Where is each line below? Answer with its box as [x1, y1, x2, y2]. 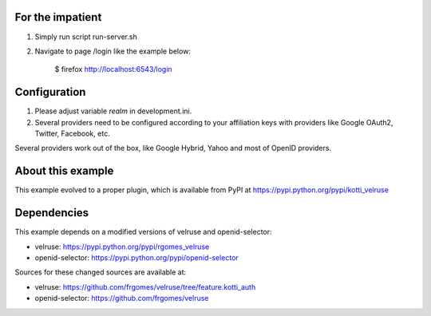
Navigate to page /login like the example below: [34, 46, 192, 56]
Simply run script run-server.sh [34, 32, 137, 41]
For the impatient [14, 10, 102, 24]
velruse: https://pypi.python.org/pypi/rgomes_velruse [34, 242, 210, 251]
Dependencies [14, 206, 89, 219]
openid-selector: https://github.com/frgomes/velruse [34, 294, 209, 303]
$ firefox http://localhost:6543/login [54, 65, 172, 74]
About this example [14, 164, 114, 178]
